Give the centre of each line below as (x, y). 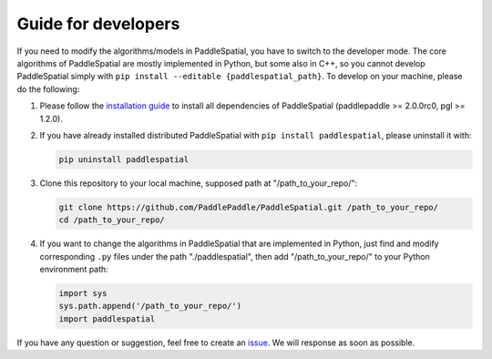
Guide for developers (98, 24)
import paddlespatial (107, 318)
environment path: (74, 269)
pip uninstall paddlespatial (124, 159)
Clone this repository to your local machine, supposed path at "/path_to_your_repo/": (199, 183)
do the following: (48, 89)
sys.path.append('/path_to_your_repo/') (150, 306)
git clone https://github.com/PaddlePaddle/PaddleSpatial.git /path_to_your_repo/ (249, 207)
